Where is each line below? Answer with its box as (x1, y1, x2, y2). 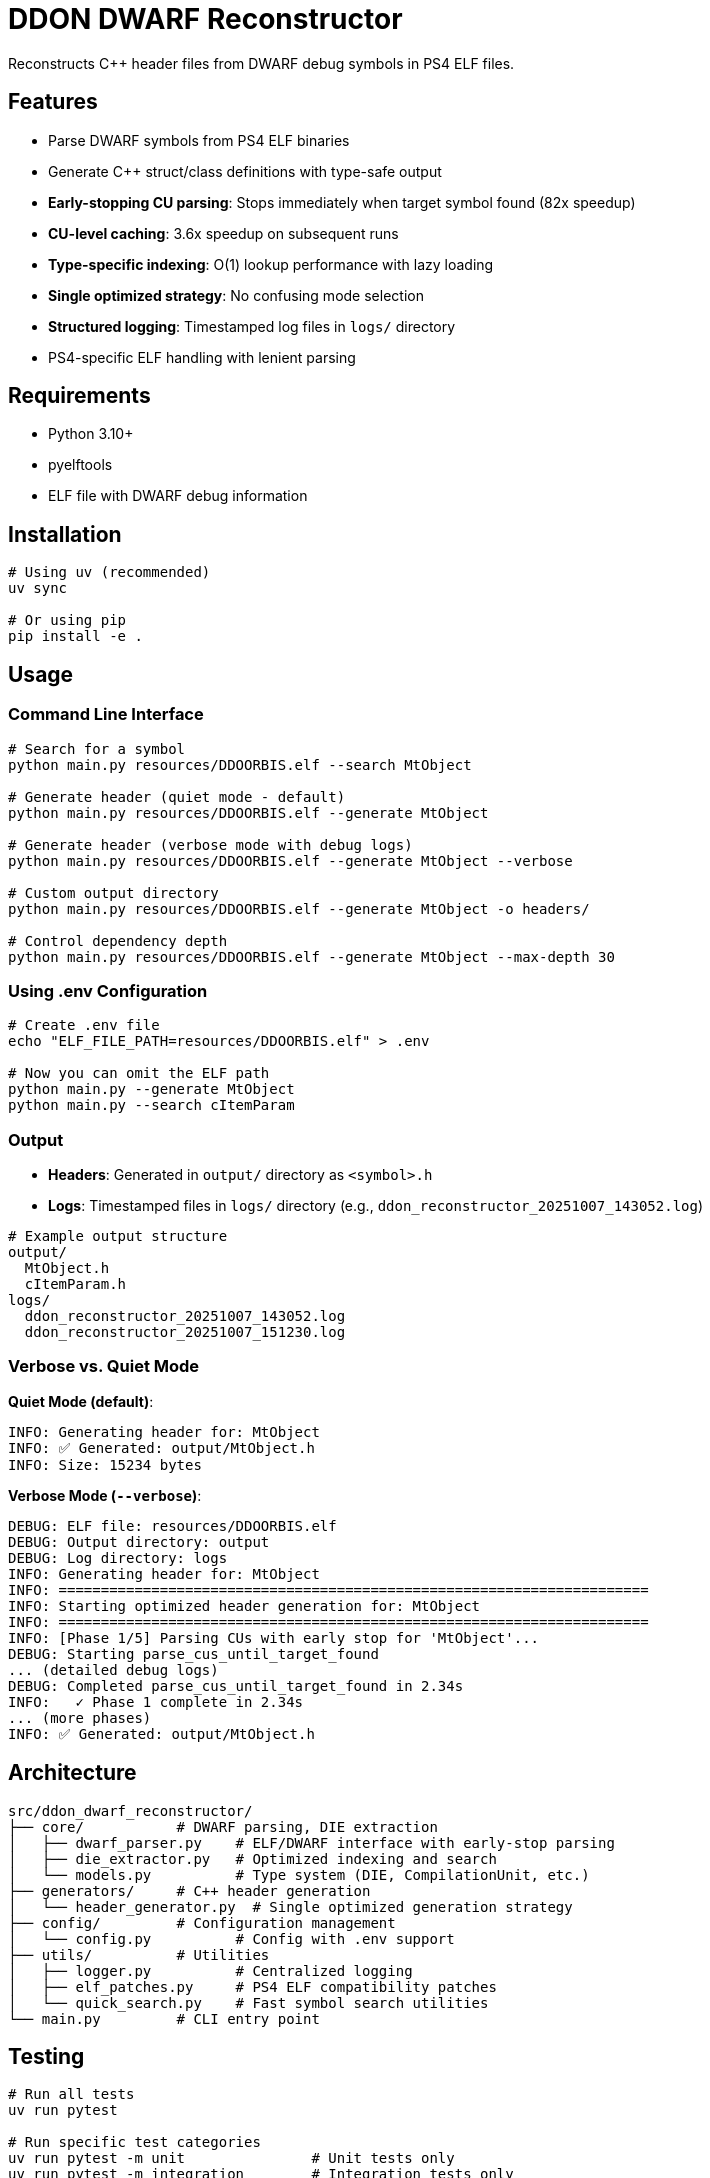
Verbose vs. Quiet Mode (8, 1356, 200, 1377)
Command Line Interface (8, 704, 204, 725)
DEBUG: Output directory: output (8, 1533, 270, 1550)
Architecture (8, 1760, 137, 1786)
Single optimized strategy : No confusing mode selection (48, 286, 424, 304)
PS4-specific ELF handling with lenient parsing (48, 348, 356, 366)
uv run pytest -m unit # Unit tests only (8, 2150, 455, 2167)
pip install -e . (8, 628, 143, 645)
